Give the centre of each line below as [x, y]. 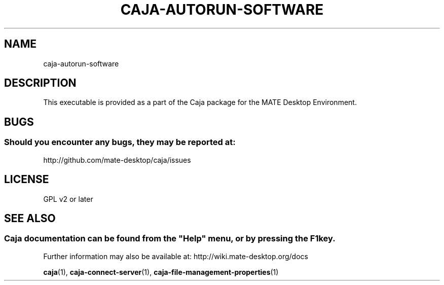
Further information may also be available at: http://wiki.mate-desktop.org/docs [176, 256]
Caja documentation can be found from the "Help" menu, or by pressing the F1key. [170, 239]
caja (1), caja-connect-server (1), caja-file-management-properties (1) [161, 272]
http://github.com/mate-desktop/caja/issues [117, 160]
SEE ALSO [30, 218]
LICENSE [27, 180]
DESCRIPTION [40, 83]
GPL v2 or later [68, 199]
